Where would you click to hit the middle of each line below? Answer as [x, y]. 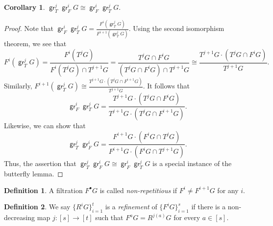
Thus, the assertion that [40, 163]
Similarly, [18, 86]
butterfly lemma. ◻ [34, 174]
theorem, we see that [35, 43]
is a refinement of [131, 207]
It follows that [169, 86]
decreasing [20, 217]
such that [109, 217]
